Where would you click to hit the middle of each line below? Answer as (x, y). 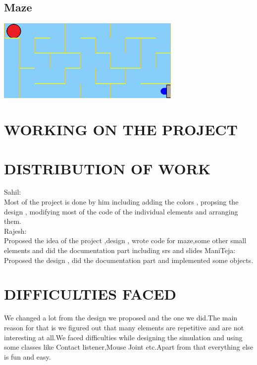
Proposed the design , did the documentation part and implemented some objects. (129, 260)
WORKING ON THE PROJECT (121, 130)
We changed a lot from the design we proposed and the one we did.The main (121, 318)
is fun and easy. (27, 356)
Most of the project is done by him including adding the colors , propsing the (121, 202)
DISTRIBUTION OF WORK (107, 168)
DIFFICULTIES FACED (90, 294)
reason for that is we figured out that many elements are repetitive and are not (124, 327)
